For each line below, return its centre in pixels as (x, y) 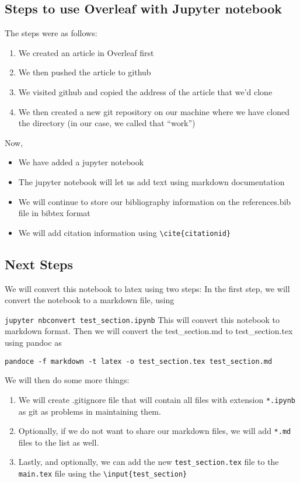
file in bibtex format (54, 213)
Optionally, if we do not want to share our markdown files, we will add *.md (155, 431)
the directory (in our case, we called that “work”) (107, 123)
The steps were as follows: (51, 33)
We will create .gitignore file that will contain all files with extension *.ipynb (157, 399)
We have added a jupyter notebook (81, 162)
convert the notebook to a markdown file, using (90, 300)
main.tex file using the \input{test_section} (103, 473)
